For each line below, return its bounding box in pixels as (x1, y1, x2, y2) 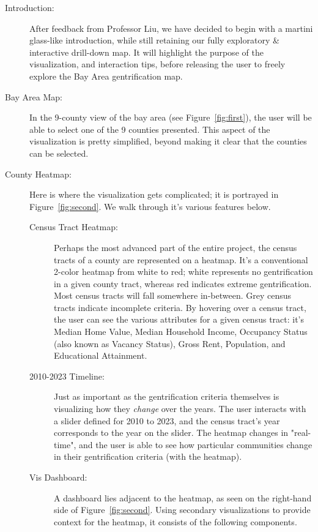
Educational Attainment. (54, 349, 147, 362)
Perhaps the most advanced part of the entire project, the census (54, 241, 297, 253)
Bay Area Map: (5, 90, 62, 103)
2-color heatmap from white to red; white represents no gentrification (54, 265, 313, 278)
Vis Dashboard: (29, 471, 87, 483)
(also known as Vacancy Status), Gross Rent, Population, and (54, 337, 286, 350)
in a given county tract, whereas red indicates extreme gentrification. (54, 277, 312, 290)
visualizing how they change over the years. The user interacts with (54, 402, 306, 415)
